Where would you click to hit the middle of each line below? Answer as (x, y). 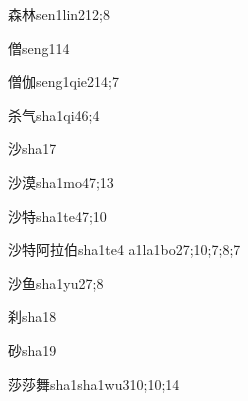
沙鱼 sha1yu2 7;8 (56, 282)
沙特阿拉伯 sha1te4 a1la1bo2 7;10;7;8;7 (124, 249)
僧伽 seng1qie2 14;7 (63, 81)
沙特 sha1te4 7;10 (57, 215)
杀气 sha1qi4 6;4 (54, 114)
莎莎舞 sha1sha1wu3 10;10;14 (94, 383)
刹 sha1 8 (32, 316)
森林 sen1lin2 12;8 (59, 14)
